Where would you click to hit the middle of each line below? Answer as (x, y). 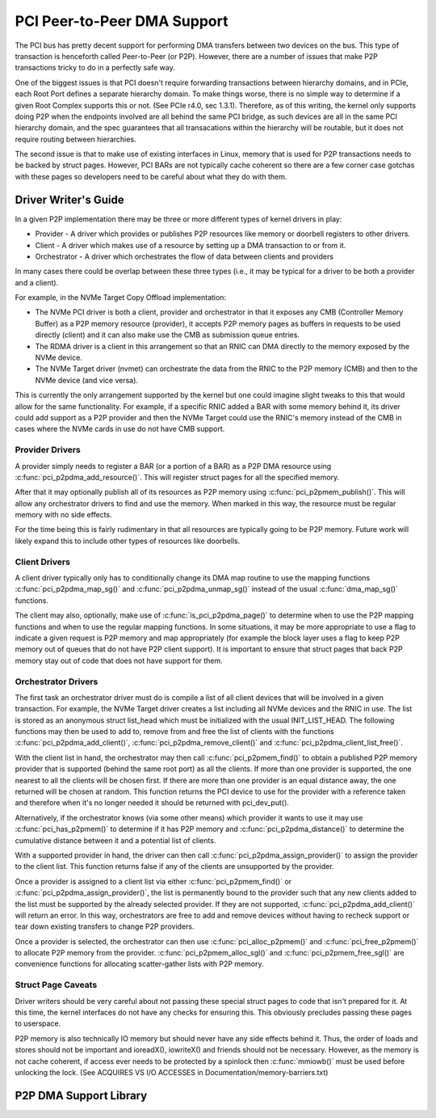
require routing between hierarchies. (75, 139)
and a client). (37, 282)
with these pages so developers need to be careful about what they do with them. (151, 176)
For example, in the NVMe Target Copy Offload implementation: (120, 297)
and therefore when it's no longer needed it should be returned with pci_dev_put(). (152, 803)
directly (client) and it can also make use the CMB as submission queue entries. (168, 335)
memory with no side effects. (63, 515)
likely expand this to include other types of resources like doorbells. (128, 541)
